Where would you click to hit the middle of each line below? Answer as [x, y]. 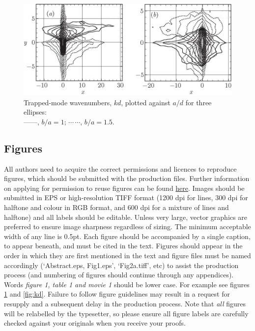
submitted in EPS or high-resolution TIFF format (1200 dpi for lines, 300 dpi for [126, 197]
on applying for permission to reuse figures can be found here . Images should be [124, 188]
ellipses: [35, 112]
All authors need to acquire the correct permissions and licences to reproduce [120, 168]
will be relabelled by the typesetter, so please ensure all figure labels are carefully [126, 313]
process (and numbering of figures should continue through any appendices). [119, 275]
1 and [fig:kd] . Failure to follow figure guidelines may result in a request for [117, 294]
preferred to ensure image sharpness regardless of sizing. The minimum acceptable [127, 226]
